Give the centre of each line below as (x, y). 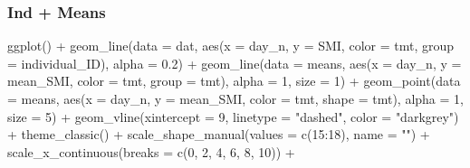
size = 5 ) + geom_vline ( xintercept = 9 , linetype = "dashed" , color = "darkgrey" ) (233, 116)
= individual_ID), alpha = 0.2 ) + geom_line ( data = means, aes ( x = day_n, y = (235, 63)
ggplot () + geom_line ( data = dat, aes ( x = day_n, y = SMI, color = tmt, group (231, 46)
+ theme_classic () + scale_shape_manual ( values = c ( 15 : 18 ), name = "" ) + (219, 134)
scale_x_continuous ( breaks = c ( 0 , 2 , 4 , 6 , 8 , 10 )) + (151, 151)
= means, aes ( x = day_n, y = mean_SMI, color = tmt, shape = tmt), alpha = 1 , (235, 98)
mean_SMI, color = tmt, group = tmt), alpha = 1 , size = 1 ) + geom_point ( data (234, 81)
